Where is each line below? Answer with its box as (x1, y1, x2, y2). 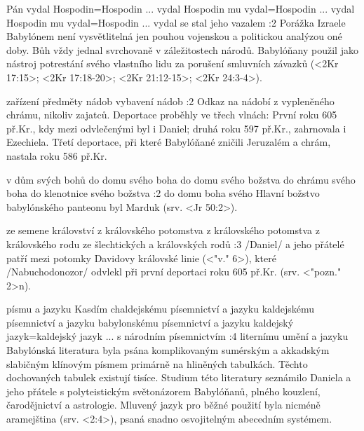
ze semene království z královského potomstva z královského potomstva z (6, 223, 320, 238)
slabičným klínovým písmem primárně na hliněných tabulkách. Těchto (6, 356, 308, 371)
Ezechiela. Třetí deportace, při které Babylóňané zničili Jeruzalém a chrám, (6, 135, 331, 149)
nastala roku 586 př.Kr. (6, 148, 107, 163)
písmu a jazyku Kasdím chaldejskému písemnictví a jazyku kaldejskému (6, 301, 315, 316)
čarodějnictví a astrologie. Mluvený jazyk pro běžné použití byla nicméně (6, 397, 321, 412)
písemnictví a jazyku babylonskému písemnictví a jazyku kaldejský (6, 315, 294, 329)
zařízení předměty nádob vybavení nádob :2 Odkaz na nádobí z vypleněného (6, 93, 335, 108)
